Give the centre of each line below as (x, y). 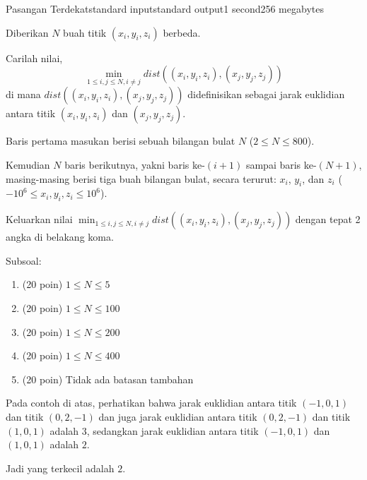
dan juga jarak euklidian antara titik (178, 416)
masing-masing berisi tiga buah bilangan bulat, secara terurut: (141, 178)
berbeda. (182, 32)
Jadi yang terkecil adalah (60, 468)
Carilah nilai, (34, 58)
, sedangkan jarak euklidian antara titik (173, 430)
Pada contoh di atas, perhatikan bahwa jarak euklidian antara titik (151, 403)
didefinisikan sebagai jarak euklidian (266, 94)
